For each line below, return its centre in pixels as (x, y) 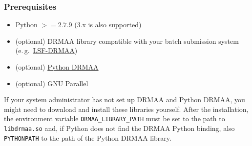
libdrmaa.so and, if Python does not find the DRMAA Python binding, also (119, 128)
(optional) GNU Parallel (52, 83)
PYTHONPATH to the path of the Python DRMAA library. (88, 137)
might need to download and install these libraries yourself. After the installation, (126, 109)
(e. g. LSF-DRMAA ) (46, 50)
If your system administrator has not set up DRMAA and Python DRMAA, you (125, 100)
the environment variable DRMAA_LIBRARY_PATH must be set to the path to (115, 119)
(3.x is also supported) (108, 25)
